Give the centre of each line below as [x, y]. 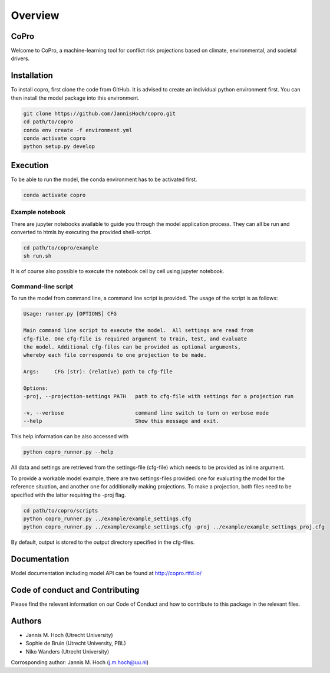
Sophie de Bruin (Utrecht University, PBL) [76, 644]
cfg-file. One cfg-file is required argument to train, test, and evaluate [135, 339]
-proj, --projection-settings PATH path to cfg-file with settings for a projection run [159, 396]
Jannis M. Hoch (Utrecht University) [69, 635]
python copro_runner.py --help [69, 452]
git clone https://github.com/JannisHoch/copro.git [100, 113]
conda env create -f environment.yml [78, 130]
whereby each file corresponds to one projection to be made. [115, 355]
